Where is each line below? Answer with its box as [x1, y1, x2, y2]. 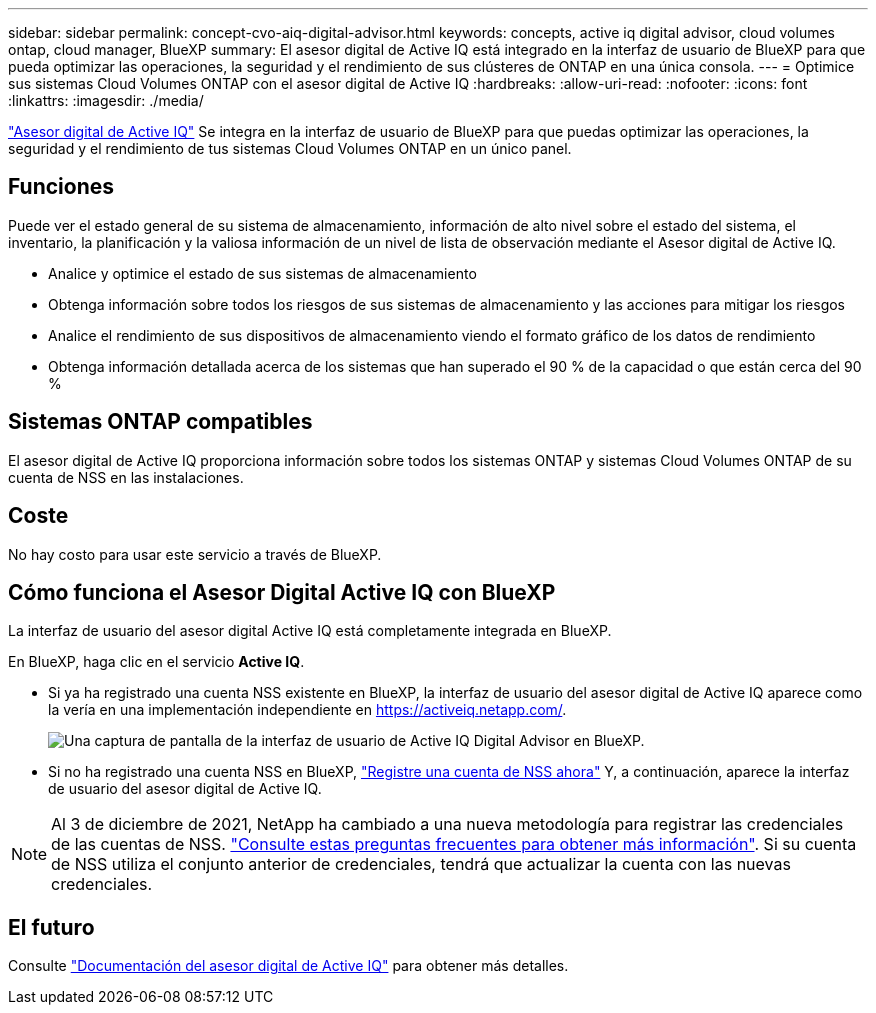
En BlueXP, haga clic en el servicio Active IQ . [8, 653, 305, 671]
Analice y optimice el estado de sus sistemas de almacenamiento [48, 264, 477, 282]
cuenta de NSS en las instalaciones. [8, 468, 244, 486]
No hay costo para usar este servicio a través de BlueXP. [8, 545, 382, 563]
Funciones [8, 174, 115, 200]
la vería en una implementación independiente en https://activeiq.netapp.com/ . [48, 701, 567, 719]
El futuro [8, 914, 95, 940]
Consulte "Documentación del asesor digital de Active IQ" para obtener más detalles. [8, 957, 569, 975]
